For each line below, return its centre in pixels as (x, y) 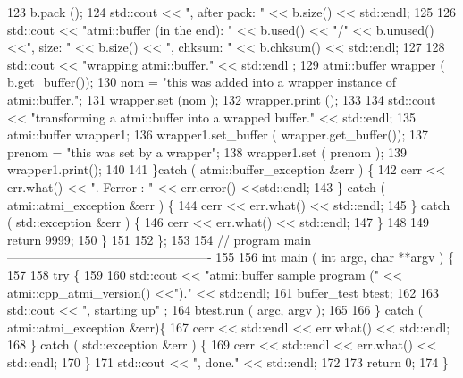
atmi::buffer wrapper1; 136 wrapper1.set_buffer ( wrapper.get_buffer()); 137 (218, 134)
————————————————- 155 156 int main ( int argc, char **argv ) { (231, 257)
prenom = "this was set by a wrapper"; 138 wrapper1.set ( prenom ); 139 (207, 151)
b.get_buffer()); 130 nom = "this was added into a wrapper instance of (202, 82)
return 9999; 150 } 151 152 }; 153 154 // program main (160, 239)
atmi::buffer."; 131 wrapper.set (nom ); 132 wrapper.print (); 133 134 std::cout (222, 99)
